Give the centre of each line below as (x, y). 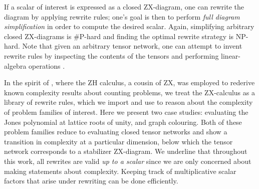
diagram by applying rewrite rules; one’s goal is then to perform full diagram (122, 16)
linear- (231, 55)
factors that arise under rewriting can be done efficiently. (91, 181)
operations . (47, 65)
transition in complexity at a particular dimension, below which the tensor (118, 141)
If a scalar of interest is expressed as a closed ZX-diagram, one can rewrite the (124, 7)
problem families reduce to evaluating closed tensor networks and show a (116, 132)
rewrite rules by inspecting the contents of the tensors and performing (111, 55)
